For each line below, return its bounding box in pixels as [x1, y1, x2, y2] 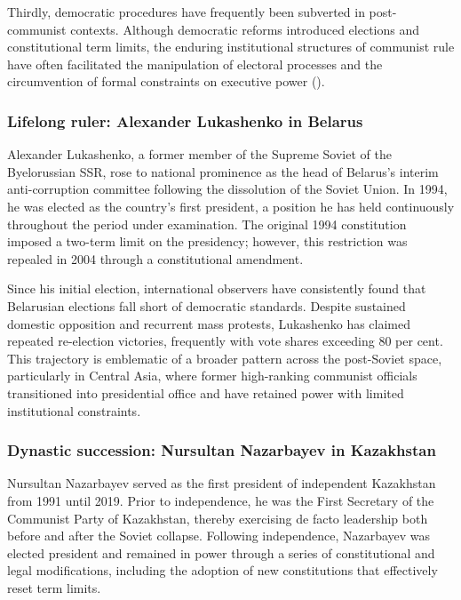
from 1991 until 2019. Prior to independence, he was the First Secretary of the [7, 491, 434, 509]
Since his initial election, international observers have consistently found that [7, 279, 426, 298]
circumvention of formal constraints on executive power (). [7, 72, 325, 91]
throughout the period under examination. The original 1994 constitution [7, 214, 407, 233]
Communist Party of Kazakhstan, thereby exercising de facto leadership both [7, 508, 428, 527]
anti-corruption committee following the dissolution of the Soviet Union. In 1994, [7, 180, 448, 198]
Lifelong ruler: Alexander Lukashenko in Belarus [7, 109, 363, 132]
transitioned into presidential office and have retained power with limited [7, 383, 404, 402]
